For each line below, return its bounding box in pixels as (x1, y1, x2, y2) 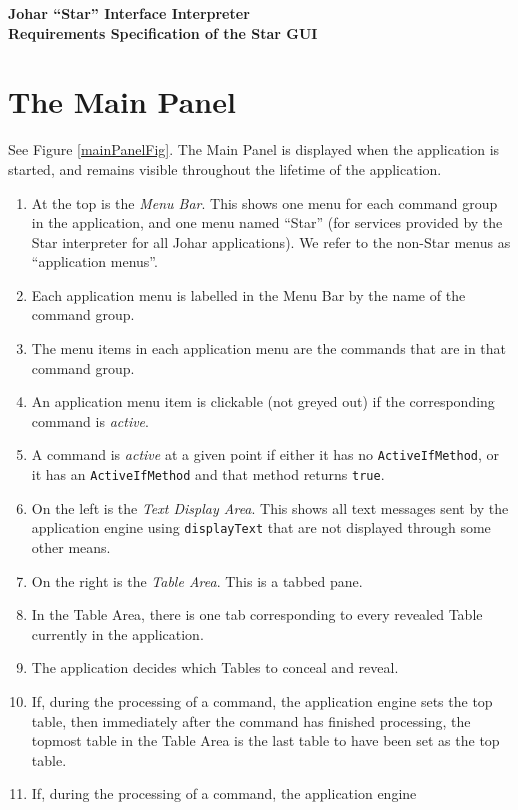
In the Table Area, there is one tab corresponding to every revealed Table (31, 604, 483, 625)
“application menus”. (31, 251, 158, 272)
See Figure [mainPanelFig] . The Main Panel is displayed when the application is (8, 139, 500, 160)
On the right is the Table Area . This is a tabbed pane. (31, 570, 363, 591)
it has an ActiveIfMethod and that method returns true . (31, 464, 385, 485)
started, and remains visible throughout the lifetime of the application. (8, 158, 442, 179)
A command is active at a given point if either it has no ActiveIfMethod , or (31, 444, 500, 465)
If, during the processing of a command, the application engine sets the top (31, 690, 493, 711)
